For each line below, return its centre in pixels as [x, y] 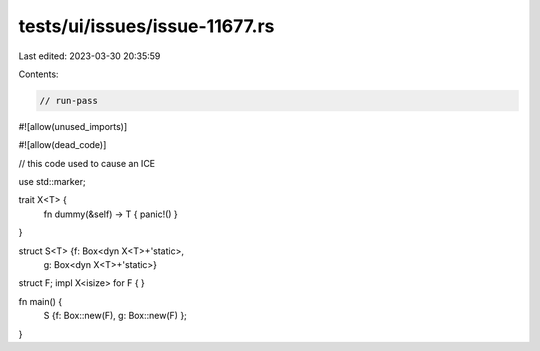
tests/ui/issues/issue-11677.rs [146, 26]
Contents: [38, 74]
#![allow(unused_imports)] [73, 126]
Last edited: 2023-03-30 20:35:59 [89, 56]
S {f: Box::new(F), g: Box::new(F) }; [115, 316]
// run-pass [69, 100]
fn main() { [40, 301]
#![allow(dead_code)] [62, 145]
